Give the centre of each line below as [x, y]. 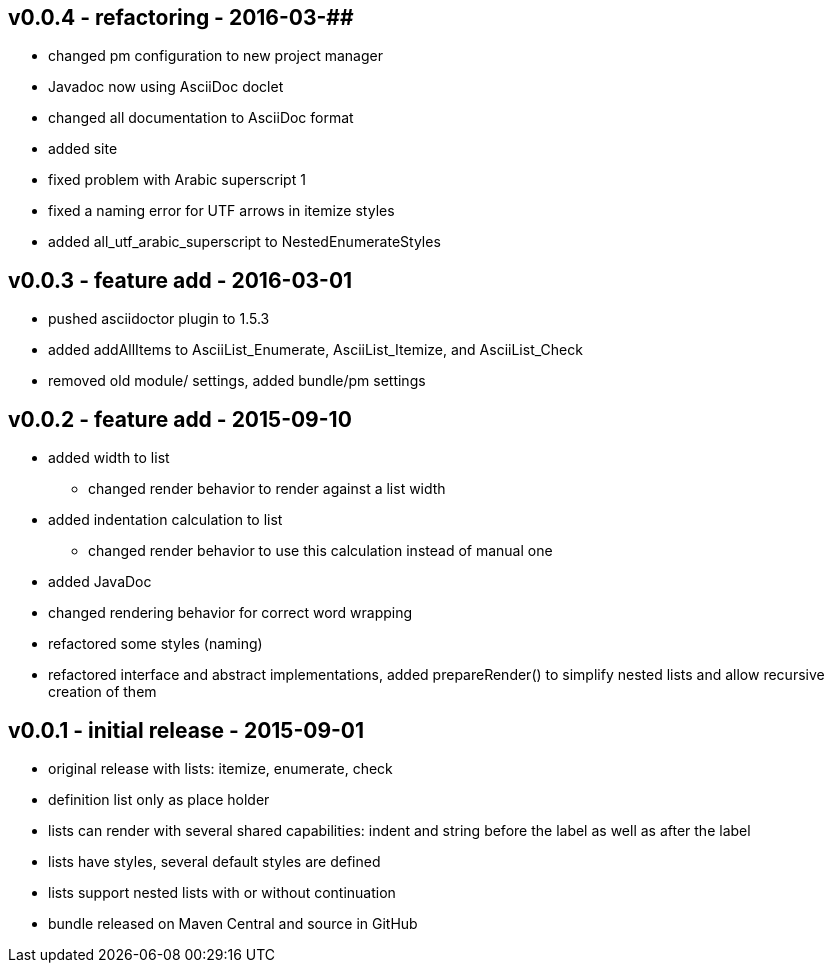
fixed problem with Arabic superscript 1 [177, 180]
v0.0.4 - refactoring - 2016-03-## [181, 17]
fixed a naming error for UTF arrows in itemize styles [221, 211]
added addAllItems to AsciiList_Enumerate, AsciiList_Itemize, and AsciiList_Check [315, 350]
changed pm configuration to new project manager [215, 56]
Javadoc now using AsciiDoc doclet [166, 87]
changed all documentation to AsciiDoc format [201, 118]
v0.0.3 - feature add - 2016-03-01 [180, 280]
